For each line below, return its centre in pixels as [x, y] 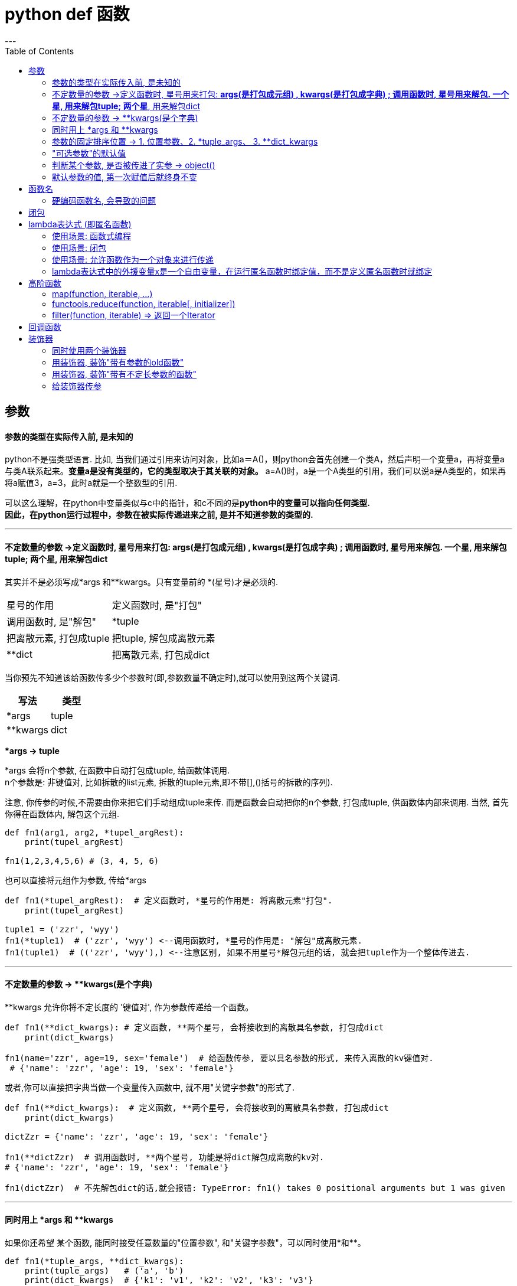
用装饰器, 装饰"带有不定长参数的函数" [125, 374]
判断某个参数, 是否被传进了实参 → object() [134, 165]
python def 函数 [67, 14]
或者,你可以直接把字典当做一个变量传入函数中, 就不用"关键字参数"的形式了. [150, 1087]
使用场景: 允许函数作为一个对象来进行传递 [133, 259]
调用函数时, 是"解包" [52, 621]
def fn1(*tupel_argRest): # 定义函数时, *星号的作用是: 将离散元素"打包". [169, 900]
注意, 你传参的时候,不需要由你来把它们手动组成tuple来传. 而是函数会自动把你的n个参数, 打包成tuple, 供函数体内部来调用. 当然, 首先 [257, 802]
